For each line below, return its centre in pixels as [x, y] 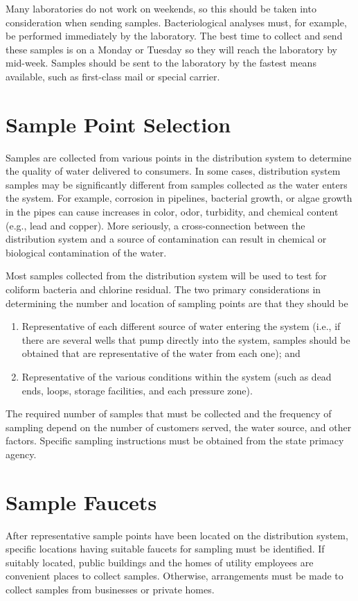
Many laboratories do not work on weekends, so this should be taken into [161, 8]
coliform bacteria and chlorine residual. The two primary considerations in [163, 289]
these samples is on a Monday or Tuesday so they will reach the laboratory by [171, 49]
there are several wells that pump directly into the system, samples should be [186, 339]
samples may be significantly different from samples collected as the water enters [177, 184]
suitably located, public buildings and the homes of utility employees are [160, 562]
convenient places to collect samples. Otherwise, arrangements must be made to [174, 576]
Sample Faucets [81, 502]
